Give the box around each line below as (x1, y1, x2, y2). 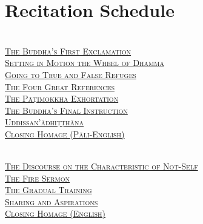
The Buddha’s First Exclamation (5, 44, 131, 57)
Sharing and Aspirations (5, 195, 98, 208)
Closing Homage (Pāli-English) (5, 127, 125, 140)
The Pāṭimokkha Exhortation (5, 92, 119, 105)
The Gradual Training (5, 183, 92, 196)
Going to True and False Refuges (5, 68, 136, 81)
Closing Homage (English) (5, 207, 106, 220)
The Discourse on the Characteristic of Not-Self (5, 160, 198, 173)
